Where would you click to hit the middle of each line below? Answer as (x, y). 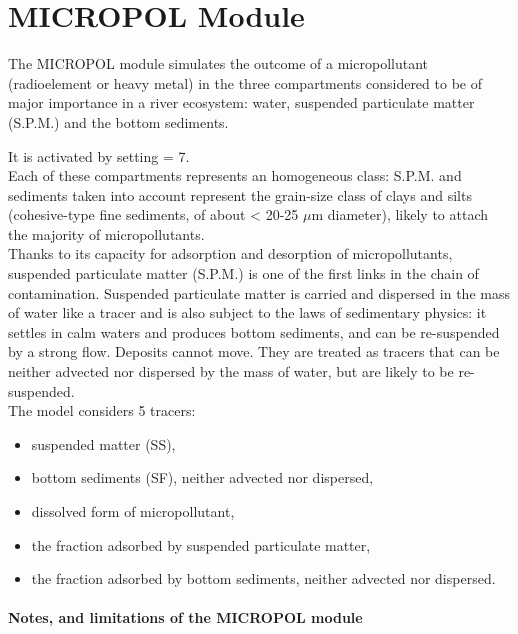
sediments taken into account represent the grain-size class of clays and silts (240, 194)
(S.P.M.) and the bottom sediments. (118, 121)
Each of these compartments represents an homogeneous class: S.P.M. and (235, 175)
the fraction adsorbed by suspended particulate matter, (201, 544)
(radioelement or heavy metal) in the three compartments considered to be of (245, 82)
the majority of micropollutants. (106, 233)
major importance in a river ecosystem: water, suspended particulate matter (241, 102)
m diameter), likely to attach (400, 214)
